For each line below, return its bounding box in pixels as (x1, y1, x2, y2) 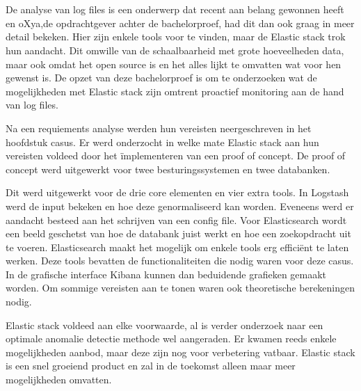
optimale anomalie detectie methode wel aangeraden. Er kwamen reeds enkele (6, 331, 337, 346)
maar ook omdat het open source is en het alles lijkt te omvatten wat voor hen (6, 56, 342, 71)
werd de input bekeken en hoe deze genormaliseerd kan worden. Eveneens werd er (6, 198, 354, 213)
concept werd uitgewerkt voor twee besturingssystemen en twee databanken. (6, 161, 330, 176)
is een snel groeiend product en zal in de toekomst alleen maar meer (6, 358, 296, 373)
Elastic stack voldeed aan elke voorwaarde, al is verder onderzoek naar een (6, 317, 323, 332)
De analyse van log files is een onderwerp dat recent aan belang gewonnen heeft (6, 2, 344, 17)
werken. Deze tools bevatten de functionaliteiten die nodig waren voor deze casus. (6, 253, 354, 268)
